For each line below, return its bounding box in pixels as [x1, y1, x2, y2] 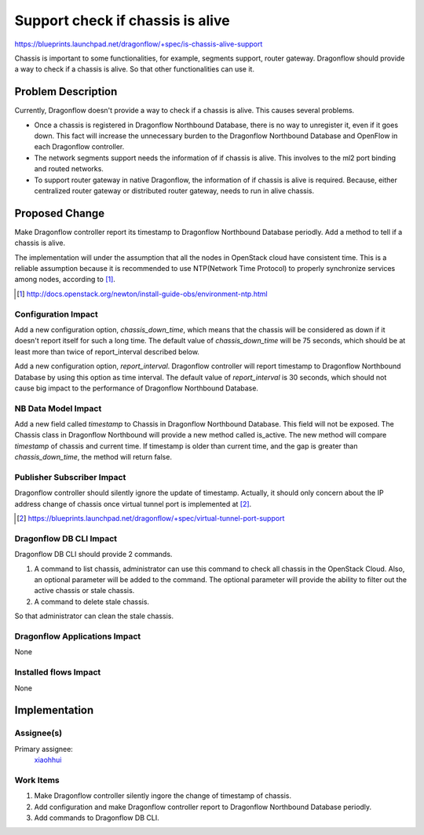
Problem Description [14, 85, 118, 98]
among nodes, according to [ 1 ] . [14, 275, 115, 284]
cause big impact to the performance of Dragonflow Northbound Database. [14, 383, 259, 393]
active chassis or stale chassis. [34, 586, 135, 595]
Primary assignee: [14, 744, 74, 753]
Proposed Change [14, 207, 105, 220]
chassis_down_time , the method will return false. [14, 452, 173, 462]
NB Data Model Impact [14, 403, 102, 414]
